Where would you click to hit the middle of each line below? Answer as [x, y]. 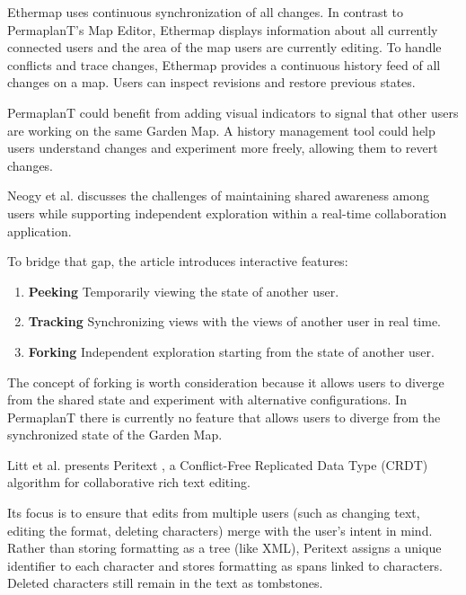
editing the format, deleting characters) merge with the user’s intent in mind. [220, 530]
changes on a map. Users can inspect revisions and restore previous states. [211, 82]
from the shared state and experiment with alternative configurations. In [207, 400]
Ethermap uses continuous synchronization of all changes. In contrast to [205, 12]
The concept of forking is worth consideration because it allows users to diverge [226, 382]
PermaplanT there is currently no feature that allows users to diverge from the [224, 417]
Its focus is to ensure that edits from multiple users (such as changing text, [214, 513]
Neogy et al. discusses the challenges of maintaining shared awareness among [219, 195]
